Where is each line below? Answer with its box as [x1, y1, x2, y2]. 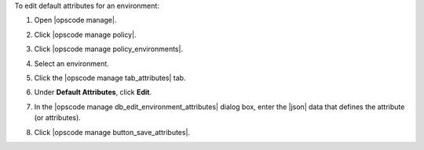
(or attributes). [34, 113, 82, 123]
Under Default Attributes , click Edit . [34, 87, 152, 97]
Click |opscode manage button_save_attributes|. [34, 127, 191, 137]
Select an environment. [34, 59, 109, 68]
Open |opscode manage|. [34, 16, 117, 25]
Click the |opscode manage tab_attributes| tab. [34, 73, 186, 82]
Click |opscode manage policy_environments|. [34, 44, 184, 54]
